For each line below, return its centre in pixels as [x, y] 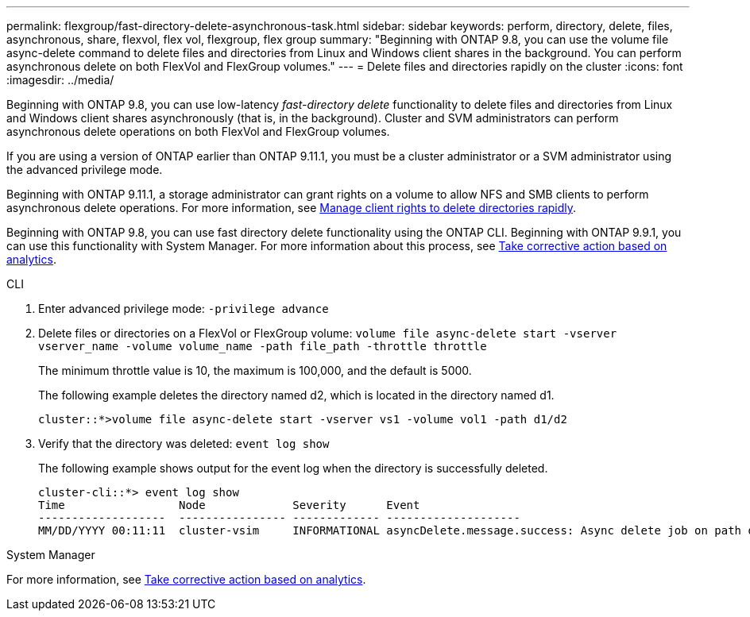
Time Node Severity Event [229, 505]
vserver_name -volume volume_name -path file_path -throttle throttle [263, 346]
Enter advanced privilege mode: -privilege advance [184, 308]
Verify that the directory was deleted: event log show [184, 443]
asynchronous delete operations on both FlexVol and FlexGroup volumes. [198, 131]
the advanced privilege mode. [85, 170]
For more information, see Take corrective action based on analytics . [186, 579]
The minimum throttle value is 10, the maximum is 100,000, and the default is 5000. [255, 370]
